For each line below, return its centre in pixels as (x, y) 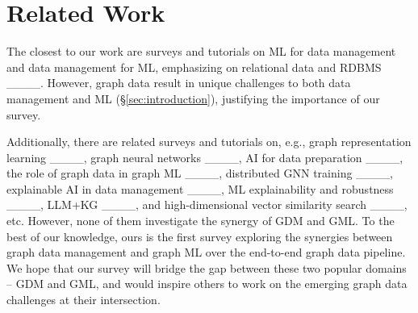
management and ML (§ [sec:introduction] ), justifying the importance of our (193, 98)
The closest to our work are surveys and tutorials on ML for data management (201, 51)
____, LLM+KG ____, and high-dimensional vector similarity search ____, (207, 204)
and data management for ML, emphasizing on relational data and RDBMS (194, 67)
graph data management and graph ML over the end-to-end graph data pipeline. (206, 252)
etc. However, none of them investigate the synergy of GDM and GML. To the (201, 221)
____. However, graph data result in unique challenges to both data (179, 83)
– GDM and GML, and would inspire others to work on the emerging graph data (207, 284)
